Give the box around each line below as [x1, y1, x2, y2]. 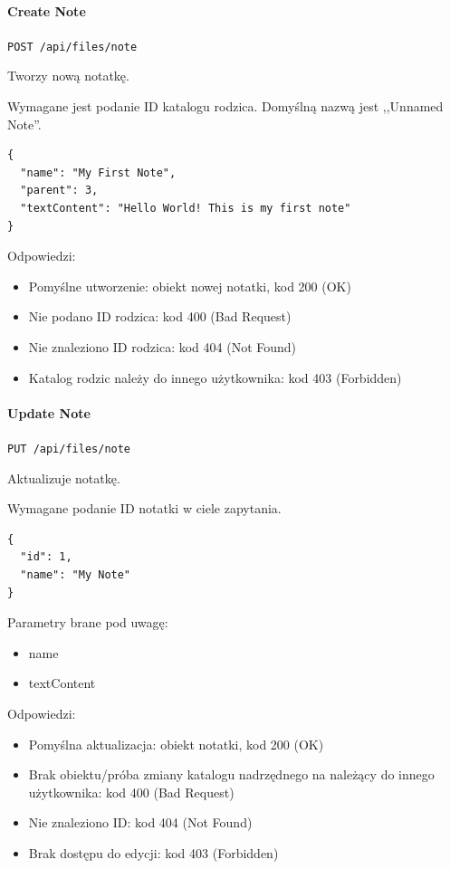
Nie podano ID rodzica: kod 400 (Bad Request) [28, 307, 292, 326]
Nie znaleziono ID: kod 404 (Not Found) [28, 813, 253, 832]
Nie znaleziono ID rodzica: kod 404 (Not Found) [28, 337, 297, 356]
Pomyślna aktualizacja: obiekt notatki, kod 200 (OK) [28, 734, 324, 753]
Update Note [7, 403, 91, 422]
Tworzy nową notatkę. [7, 66, 129, 85]
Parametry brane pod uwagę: [7, 613, 168, 632]
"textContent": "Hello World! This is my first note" [20, 202, 351, 215]
